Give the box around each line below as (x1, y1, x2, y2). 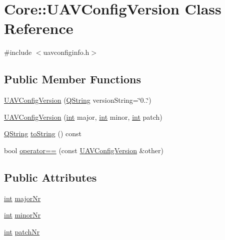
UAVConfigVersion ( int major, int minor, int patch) (4, 111, 162, 122)
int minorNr (4, 210, 41, 220)
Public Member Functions (4, 71, 141, 87)
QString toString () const (4, 128, 81, 139)
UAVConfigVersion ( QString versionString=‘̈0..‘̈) (4, 95, 151, 105)
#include (4, 47, 32, 57)
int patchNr (4, 226, 40, 237)
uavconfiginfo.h (43, 47, 89, 57)
